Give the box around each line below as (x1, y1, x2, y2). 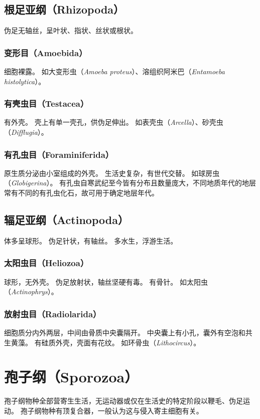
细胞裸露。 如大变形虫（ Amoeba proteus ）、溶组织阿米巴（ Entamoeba (4, 66, 225, 77)
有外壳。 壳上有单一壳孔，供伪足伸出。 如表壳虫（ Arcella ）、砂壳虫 (4, 117, 223, 127)
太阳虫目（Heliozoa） (4, 257, 89, 269)
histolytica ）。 (4, 76, 46, 86)
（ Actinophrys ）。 (4, 286, 58, 297)
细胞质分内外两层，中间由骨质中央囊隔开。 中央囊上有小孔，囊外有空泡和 (4, 327, 245, 338)
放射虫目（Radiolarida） (4, 307, 101, 320)
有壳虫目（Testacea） (4, 97, 89, 110)
